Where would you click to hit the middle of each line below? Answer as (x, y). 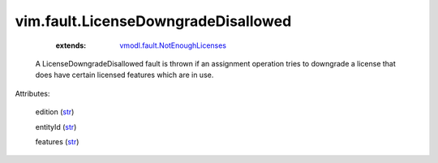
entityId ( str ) (56, 127)
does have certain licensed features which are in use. (125, 75)
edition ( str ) (55, 112)
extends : (71, 45)
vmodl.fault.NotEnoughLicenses (173, 45)
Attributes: (32, 93)
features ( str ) (57, 141)
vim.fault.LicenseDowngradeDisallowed (153, 21)
